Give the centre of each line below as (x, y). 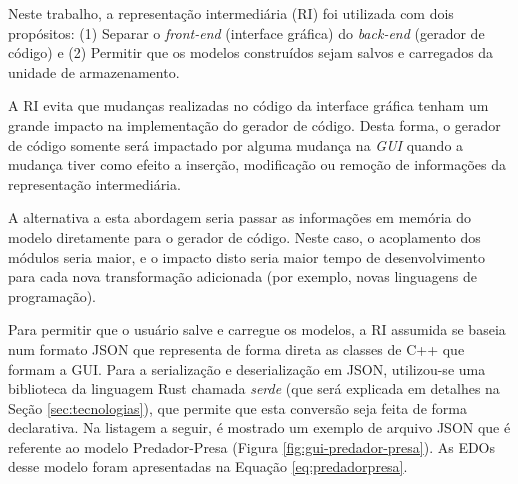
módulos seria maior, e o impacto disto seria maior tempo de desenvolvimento (246, 256)
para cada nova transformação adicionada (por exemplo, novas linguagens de (243, 276)
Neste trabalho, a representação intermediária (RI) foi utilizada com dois (231, 13)
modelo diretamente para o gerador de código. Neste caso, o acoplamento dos (244, 236)
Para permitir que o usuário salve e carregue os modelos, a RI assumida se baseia (257, 329)
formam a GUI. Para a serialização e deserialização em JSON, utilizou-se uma (247, 368)
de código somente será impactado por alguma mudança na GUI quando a (236, 144)
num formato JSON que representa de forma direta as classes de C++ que (236, 348)
